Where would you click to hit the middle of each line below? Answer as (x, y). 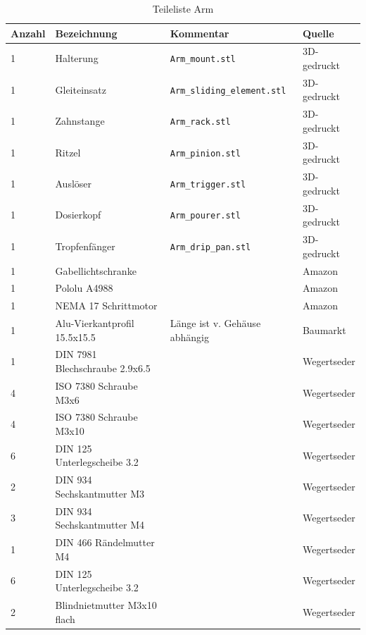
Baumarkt (324, 329)
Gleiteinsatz (81, 89)
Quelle (318, 33)
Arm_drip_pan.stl (210, 247)
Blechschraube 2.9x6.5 (103, 368)
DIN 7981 (76, 354)
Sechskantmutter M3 (100, 493)
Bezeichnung (86, 33)
